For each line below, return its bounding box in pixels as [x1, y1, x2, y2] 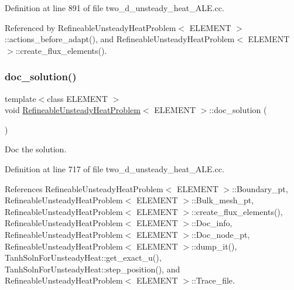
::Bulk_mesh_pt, [192, 194, 254, 206]
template [5, 92, 36, 104]
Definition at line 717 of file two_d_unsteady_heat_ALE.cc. [5, 162, 224, 175]
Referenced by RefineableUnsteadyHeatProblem [5, 21, 176, 33]
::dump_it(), [192, 240, 237, 252]
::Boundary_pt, [232, 182, 288, 195]
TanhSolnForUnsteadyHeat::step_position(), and [5, 262, 180, 275]
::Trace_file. [192, 274, 235, 286]
